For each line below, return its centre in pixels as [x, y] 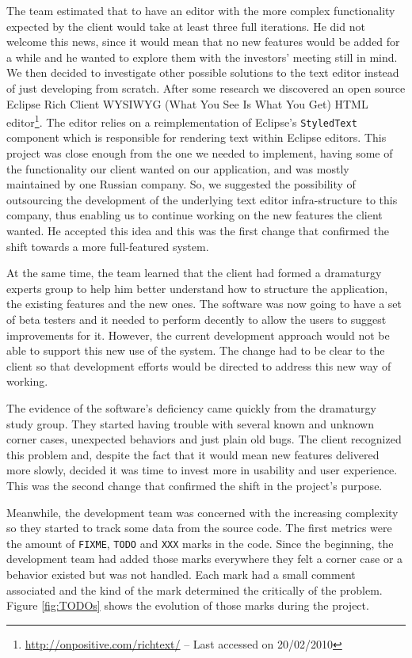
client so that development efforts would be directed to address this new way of [199, 365]
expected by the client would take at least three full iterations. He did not [186, 26]
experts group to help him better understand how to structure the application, [197, 288]
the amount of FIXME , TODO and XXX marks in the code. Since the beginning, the [200, 543]
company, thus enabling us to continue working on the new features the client [195, 215]
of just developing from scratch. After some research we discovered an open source [206, 87]
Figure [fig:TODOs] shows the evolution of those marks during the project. [188, 605]
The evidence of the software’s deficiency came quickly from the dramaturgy [191, 407]
